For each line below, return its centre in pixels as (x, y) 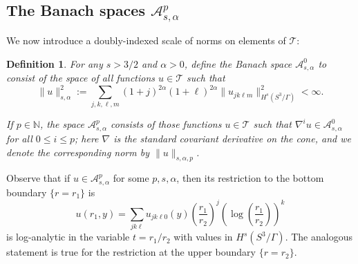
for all (19, 138)
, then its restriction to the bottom (250, 178)
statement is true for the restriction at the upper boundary (131, 252)
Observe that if (38, 178)
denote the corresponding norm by (78, 152)
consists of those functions (166, 124)
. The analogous (319, 237)
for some (131, 178)
